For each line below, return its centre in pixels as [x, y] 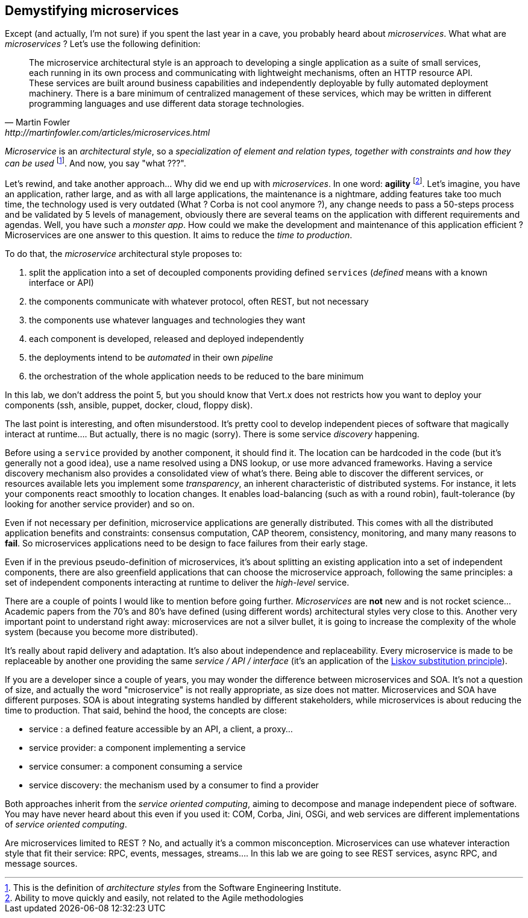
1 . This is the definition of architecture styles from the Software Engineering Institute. [173, 887]
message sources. [41, 863]
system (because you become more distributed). [102, 632]
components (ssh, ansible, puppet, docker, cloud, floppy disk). [129, 405]
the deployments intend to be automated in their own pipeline [151, 357]
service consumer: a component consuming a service [136, 766]
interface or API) [61, 282]
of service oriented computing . [66, 824]
